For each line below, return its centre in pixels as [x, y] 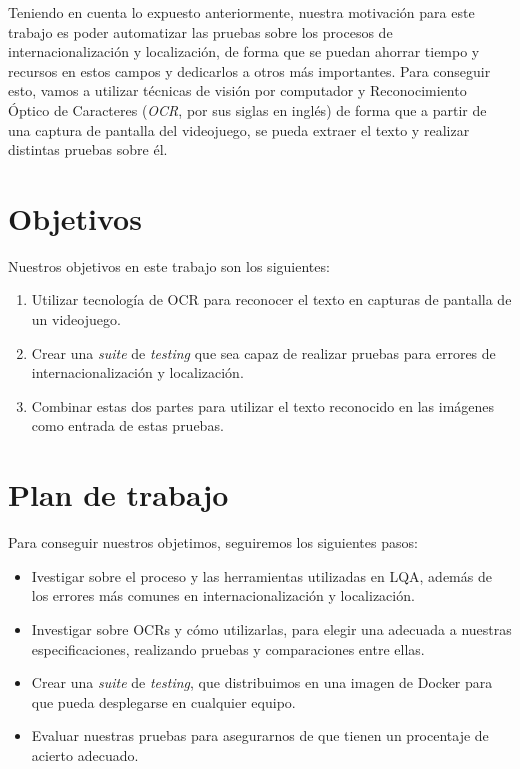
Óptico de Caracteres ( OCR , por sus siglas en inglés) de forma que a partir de [247, 109]
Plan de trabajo [118, 494]
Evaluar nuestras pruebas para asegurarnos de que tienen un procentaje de [260, 735]
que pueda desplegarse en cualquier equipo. [163, 701]
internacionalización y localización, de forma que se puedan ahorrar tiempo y [244, 51]
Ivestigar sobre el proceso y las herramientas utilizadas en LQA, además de [261, 575]
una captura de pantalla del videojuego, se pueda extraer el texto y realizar [239, 129]
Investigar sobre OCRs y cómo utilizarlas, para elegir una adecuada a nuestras [271, 628]
